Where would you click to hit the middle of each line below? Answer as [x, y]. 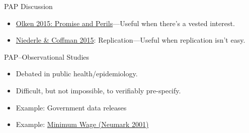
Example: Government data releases [71, 107]
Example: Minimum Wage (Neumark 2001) [82, 124]
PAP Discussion [28, 6]
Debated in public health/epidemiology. [77, 74]
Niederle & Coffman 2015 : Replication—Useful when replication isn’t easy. [131, 40]
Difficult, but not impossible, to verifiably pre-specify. [98, 90]
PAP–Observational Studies [47, 56]
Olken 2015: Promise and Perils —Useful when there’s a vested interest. [125, 23]
